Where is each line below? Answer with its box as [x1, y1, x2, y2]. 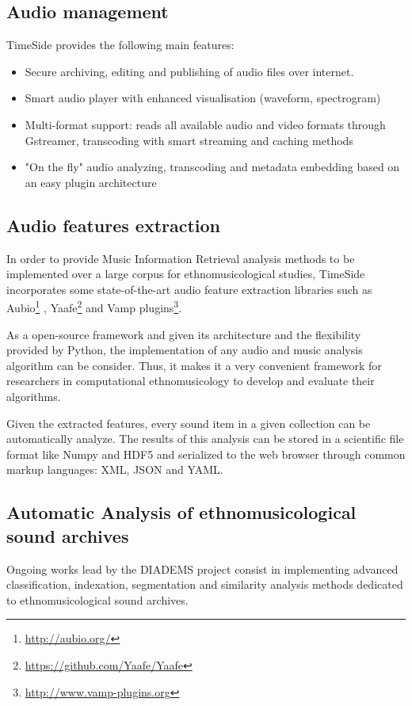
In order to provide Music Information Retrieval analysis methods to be [6, 250, 355, 266]
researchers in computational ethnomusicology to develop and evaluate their [6, 372, 375, 389]
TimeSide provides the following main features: [6, 36, 235, 53]
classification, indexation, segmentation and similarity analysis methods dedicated [6, 576, 403, 593]
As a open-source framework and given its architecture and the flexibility [6, 326, 361, 342]
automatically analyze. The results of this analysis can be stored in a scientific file [6, 430, 404, 447]
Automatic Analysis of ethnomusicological [6, 500, 357, 525]
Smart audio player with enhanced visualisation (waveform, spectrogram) [25, 90, 381, 106]
